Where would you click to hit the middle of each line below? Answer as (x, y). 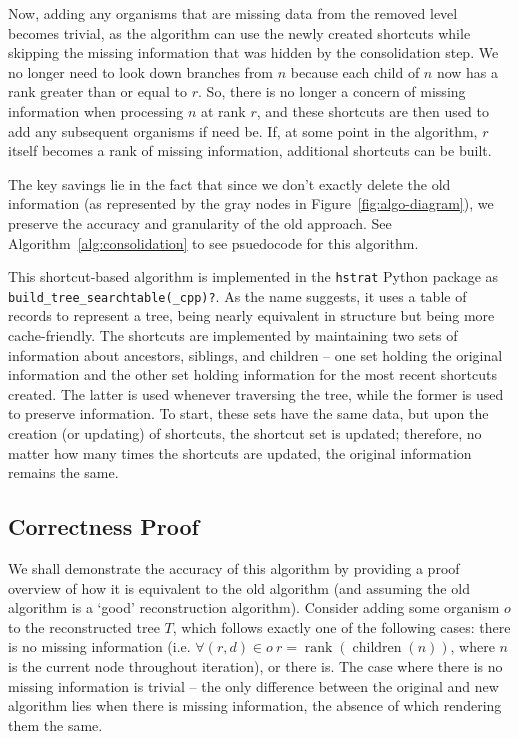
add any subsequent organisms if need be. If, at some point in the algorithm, (243, 130)
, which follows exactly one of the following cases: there (341, 626)
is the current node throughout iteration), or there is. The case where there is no (255, 665)
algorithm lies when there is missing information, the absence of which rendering (255, 705)
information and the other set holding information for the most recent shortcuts (253, 374)
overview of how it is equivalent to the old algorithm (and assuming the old (239, 587)
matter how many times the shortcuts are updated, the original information (240, 452)
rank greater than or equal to (98, 91)
